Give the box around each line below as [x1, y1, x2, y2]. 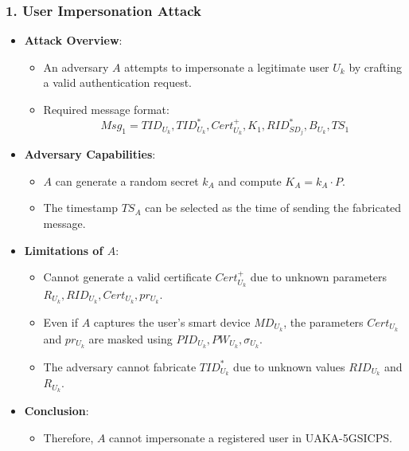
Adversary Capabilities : [24, 146, 156, 163]
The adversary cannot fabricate [43, 358, 197, 375]
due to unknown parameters [250, 269, 388, 285]
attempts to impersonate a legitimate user [124, 58, 329, 75]
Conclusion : [24, 402, 89, 419]
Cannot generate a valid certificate [43, 269, 212, 285]
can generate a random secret [55, 172, 199, 189]
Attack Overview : [24, 32, 123, 49]
